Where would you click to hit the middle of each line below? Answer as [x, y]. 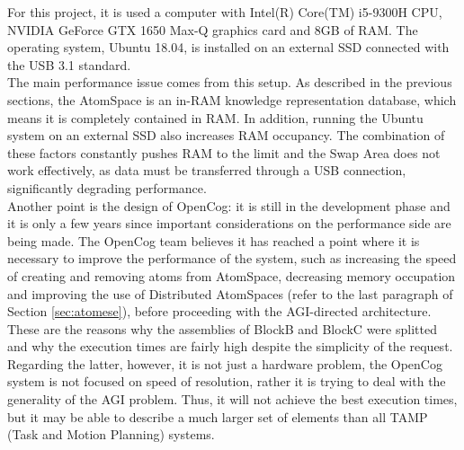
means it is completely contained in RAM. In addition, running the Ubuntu [215, 117]
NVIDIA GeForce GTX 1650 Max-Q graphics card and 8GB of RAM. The [213, 29]
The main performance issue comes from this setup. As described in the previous [230, 82]
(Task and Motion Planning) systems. [111, 434]
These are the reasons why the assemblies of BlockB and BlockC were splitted [222, 328]
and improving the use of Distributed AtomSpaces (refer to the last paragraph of [230, 293]
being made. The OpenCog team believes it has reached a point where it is [214, 240]
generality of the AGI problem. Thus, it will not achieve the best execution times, [232, 399]
